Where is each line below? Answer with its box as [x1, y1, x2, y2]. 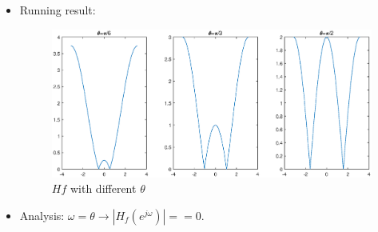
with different [70, 180, 137, 197]
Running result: [19, 2, 96, 18]
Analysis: [19, 206, 65, 223]
